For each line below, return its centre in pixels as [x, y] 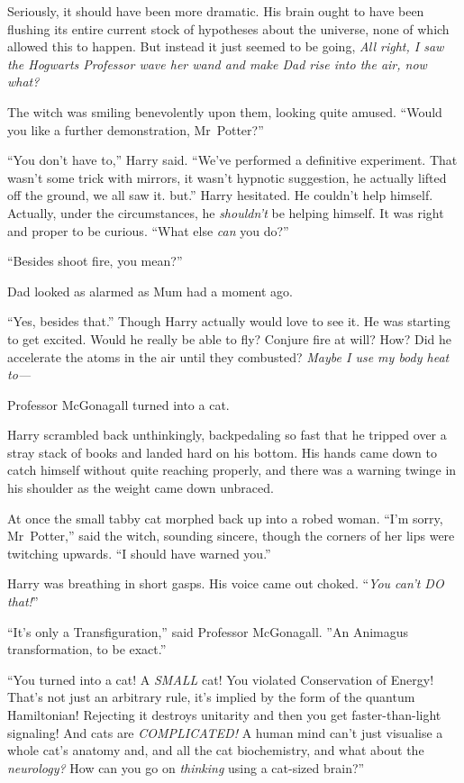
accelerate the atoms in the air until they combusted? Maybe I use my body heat [228, 356]
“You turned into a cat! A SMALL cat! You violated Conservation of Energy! [221, 679]
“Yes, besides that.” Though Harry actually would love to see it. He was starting [229, 321]
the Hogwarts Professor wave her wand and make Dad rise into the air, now [217, 64]
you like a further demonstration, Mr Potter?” [136, 129]
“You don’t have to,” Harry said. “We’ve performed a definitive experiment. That [232, 160]
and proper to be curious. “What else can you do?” [148, 230]
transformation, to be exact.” [87, 649]
